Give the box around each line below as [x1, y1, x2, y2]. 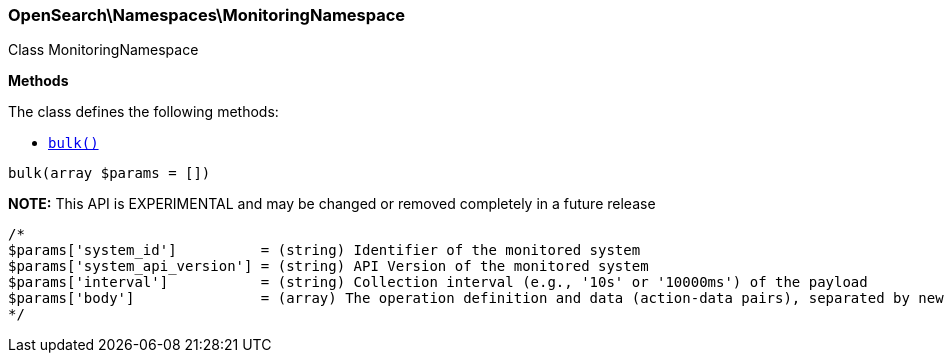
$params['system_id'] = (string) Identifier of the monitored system [8, 242, 641, 259]
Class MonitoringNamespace [8, 41, 199, 59]
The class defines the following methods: [8, 103, 279, 121]
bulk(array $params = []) [8, 165, 211, 182]
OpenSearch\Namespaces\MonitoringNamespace [8, 5, 406, 25]
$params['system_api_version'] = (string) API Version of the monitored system [8, 258, 649, 275]
